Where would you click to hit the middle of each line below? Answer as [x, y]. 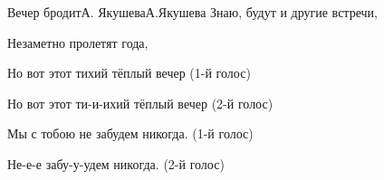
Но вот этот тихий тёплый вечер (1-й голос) [129, 73]
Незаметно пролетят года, [78, 42]
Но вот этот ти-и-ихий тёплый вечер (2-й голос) [140, 103]
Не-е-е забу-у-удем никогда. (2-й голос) [116, 163]
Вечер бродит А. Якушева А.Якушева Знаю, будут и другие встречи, [192, 12]
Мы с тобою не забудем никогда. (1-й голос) [130, 133]
